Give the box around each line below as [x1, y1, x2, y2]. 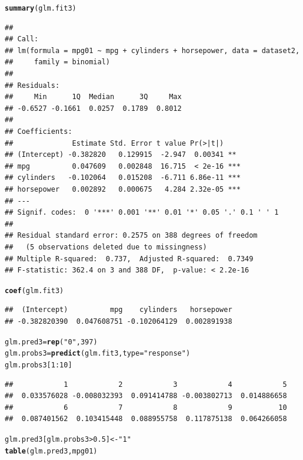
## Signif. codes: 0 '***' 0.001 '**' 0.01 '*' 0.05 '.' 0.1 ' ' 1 [5, 208, 279, 217]
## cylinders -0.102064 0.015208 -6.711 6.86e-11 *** [5, 173, 241, 182]
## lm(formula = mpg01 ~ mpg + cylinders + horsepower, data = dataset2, [5, 46, 300, 55]
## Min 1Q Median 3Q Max [5, 93, 182, 101]
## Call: [5, 35, 39, 44]
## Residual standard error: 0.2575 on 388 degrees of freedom [5, 231, 258, 240]
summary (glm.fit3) [5, 4, 76, 12]
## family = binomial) [5, 58, 110, 67]
